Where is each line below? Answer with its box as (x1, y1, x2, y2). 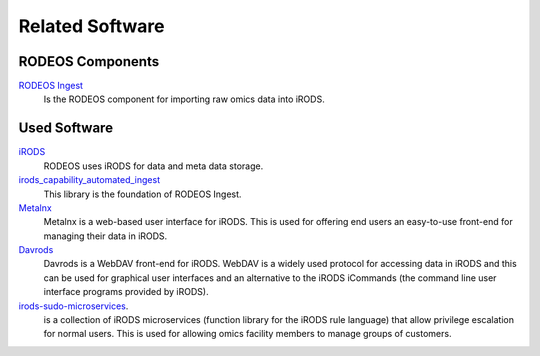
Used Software (18, 120, 114, 137)
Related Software (18, 15, 165, 37)
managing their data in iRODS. (43, 230, 168, 242)
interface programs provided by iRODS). (43, 286, 209, 298)
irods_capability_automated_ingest (18, 174, 160, 186)
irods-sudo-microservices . (18, 300, 129, 312)
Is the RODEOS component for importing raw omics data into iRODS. (43, 93, 325, 105)
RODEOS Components (18, 53, 160, 70)
